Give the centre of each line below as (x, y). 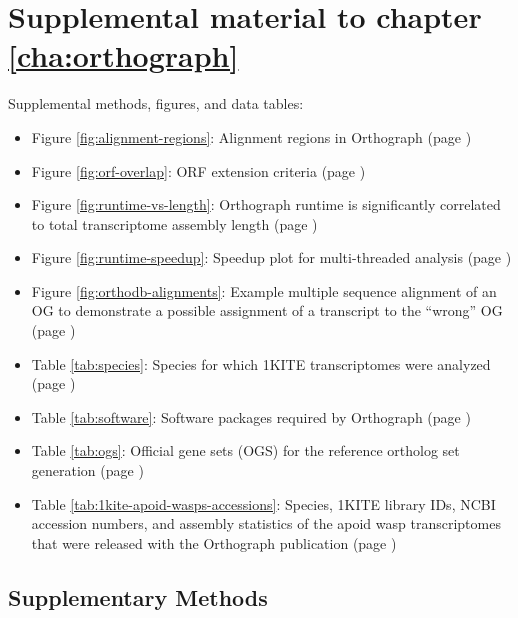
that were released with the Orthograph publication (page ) (214, 542)
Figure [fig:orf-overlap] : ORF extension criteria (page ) (198, 170)
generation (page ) (87, 470)
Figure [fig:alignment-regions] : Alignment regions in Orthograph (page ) (251, 136)
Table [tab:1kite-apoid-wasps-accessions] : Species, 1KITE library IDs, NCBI (263, 503)
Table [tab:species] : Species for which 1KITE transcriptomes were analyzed (261, 363)
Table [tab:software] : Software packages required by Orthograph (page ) (251, 416)
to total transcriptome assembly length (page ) (174, 223)
